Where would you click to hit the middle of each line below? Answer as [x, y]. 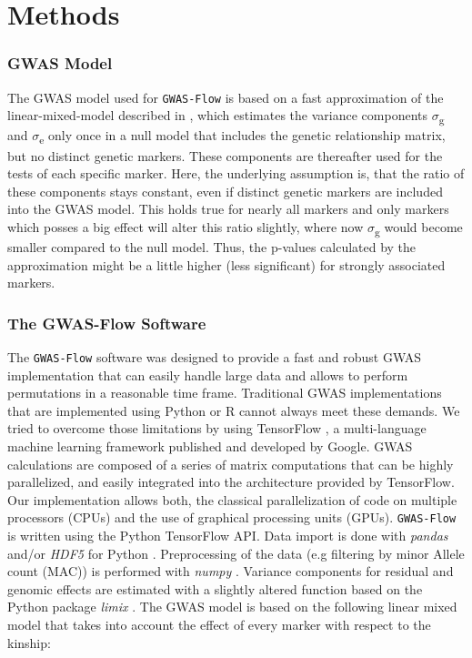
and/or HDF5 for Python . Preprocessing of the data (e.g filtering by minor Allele [236, 553]
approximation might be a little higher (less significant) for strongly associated [226, 264]
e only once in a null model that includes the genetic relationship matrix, [242, 137]
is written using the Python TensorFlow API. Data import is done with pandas [228, 536]
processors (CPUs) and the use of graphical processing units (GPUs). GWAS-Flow [232, 517]
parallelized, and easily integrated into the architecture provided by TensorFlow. [231, 482]
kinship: [29, 642]
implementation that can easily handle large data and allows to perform [208, 375]
